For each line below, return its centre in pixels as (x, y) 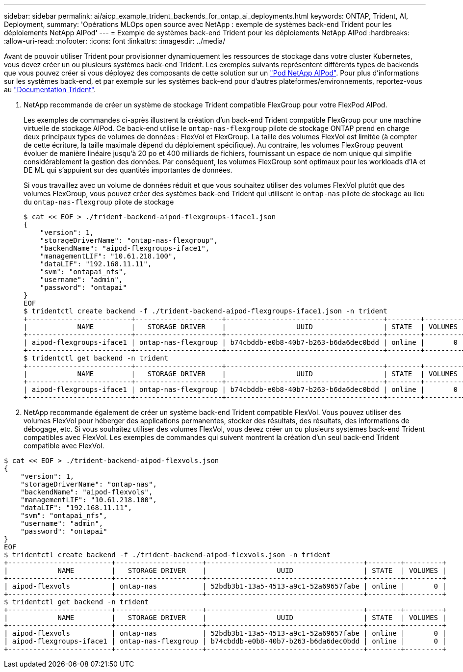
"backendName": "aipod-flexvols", (87, 492)
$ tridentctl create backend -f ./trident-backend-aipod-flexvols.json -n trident (167, 555)
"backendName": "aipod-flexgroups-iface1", (125, 248)
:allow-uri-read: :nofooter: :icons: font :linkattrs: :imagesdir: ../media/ (115, 41)
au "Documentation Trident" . (50, 90)
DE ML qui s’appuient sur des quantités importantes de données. (128, 170)
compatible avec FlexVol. (64, 446)
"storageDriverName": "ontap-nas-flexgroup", (129, 240)
